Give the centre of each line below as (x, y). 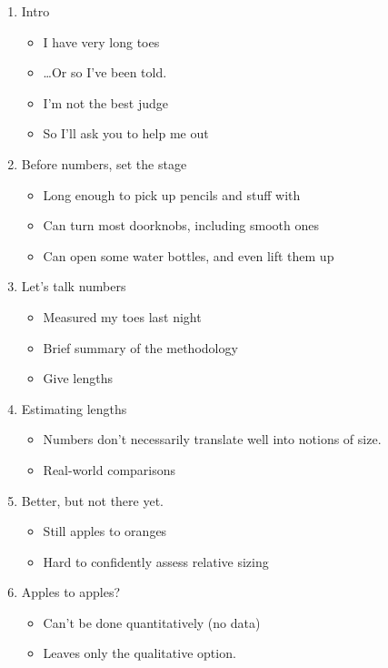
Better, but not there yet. (93, 500)
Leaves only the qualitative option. (139, 653)
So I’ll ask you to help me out (126, 133)
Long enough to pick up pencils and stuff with (172, 194)
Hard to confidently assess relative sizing (156, 561)
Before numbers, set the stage (104, 163)
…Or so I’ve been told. (105, 72)
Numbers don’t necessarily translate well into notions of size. (212, 439)
